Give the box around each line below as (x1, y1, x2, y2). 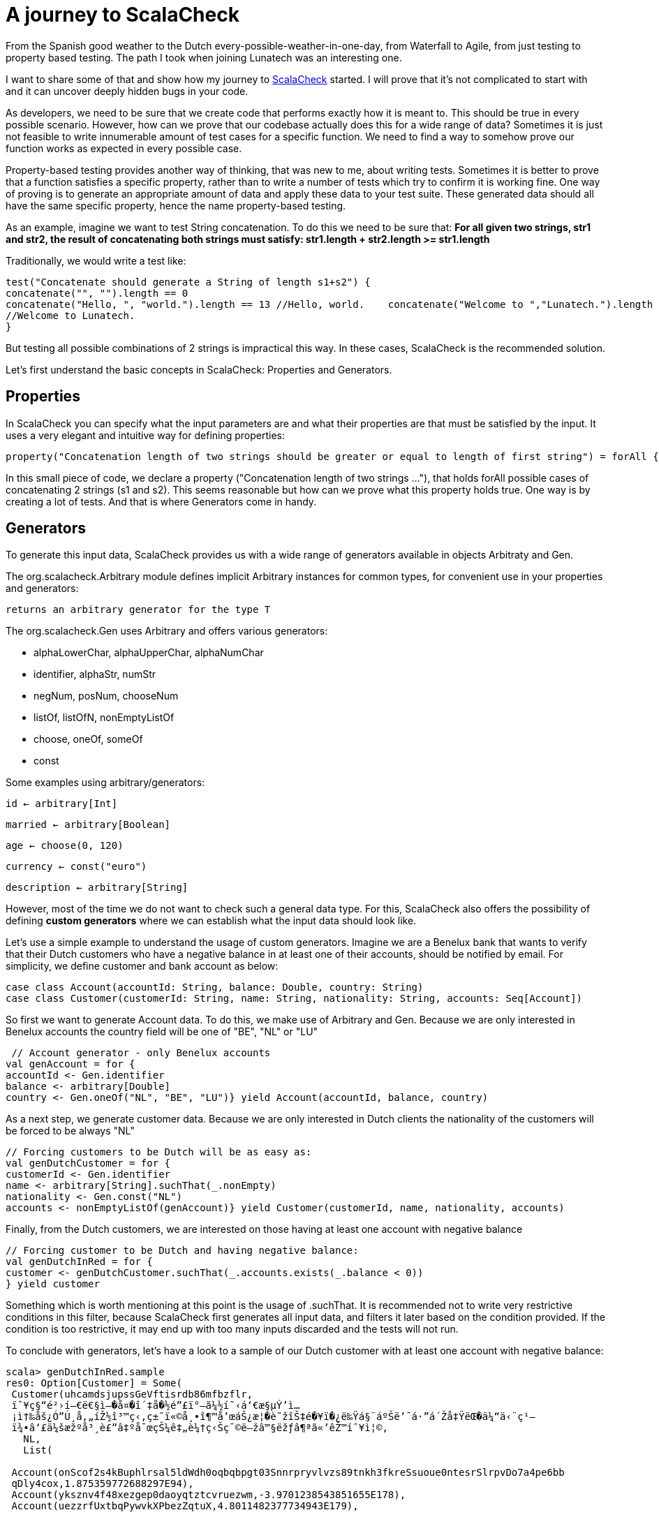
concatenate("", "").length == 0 (6, 287, 188, 299)
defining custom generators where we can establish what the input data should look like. (6, 915, 417, 927)
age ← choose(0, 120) (6, 840, 124, 852)
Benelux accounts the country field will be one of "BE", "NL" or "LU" (6, 1026, 318, 1038)
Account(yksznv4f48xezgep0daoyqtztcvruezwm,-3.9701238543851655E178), (11, 1489, 406, 1501)
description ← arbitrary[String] (6, 882, 188, 894)
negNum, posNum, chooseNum (34, 690, 179, 702)
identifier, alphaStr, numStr (34, 668, 156, 681)
